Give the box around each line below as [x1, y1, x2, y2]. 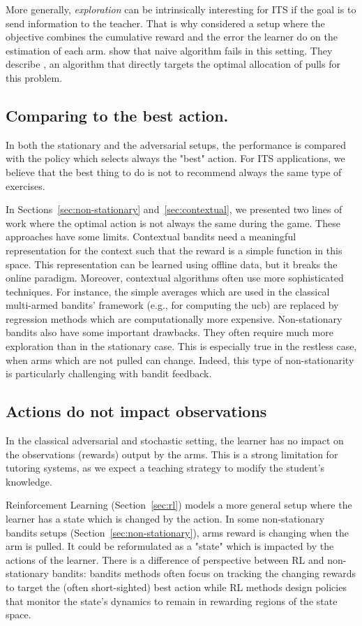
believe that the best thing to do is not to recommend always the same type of [6, 164, 342, 179]
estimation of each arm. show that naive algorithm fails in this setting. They [6, 43, 333, 57]
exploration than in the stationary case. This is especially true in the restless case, [6, 339, 357, 354]
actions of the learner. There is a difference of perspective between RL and [6, 552, 324, 567]
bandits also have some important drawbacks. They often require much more [6, 325, 333, 340]
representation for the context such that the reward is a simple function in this [6, 242, 342, 257]
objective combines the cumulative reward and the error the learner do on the [6, 29, 338, 44]
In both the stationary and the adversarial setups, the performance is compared [6, 137, 346, 152]
